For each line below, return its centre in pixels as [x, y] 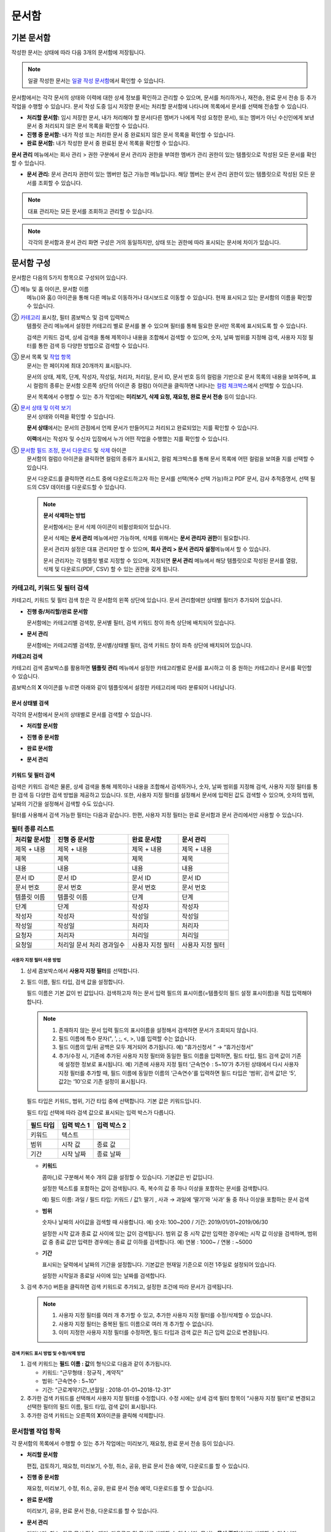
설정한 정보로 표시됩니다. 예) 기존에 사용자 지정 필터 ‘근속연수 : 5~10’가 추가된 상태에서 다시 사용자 [182, 1064]
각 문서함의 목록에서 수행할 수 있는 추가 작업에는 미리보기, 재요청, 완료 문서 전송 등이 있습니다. [123, 1443]
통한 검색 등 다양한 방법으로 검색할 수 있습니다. [93, 346]
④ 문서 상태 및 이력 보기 [41, 408]
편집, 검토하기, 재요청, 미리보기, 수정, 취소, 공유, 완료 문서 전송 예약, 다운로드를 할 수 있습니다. [138, 1466]
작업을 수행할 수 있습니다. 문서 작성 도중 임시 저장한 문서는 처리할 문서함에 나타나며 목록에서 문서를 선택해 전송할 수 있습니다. [160, 106]
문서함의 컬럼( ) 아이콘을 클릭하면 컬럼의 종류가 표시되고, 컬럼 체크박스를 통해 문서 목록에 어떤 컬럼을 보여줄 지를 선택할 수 [171, 459]
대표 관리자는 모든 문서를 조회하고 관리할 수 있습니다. [91, 211]
